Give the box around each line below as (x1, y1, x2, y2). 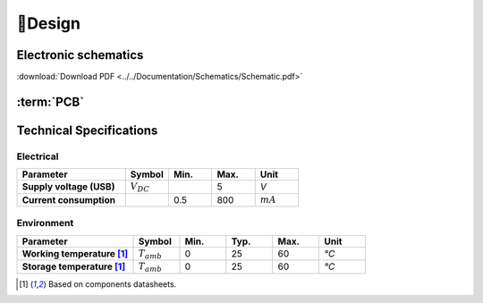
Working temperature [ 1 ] (21, 247, 129, 259)
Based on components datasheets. (47, 278, 177, 290)
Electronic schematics (16, 47, 144, 63)
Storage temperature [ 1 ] (21, 260, 126, 273)
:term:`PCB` (16, 94, 85, 109)
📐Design (16, 13, 80, 33)
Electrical (16, 150, 59, 163)
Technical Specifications (16, 122, 158, 138)
